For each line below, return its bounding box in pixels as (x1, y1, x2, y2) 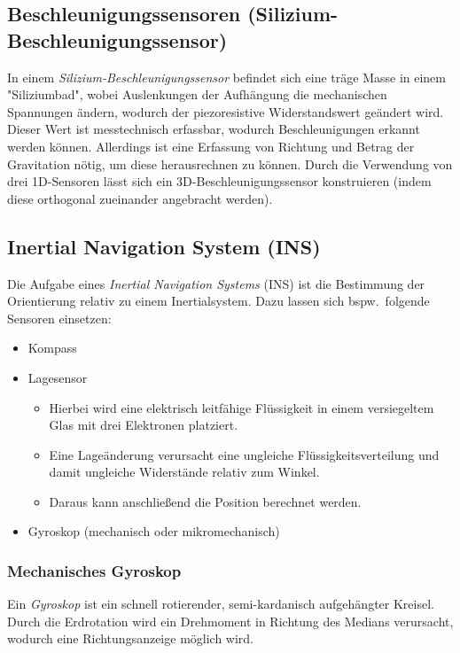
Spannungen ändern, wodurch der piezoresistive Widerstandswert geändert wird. (7, 102, 444, 120)
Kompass (27, 338, 77, 357)
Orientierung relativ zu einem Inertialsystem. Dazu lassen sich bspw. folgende (7, 292, 430, 310)
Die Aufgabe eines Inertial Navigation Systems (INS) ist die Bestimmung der (7, 274, 425, 292)
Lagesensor (27, 368, 88, 386)
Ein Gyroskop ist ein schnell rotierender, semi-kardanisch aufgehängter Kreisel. (7, 595, 434, 613)
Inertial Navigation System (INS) (7, 232, 321, 260)
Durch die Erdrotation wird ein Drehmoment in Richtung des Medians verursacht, (7, 611, 454, 630)
